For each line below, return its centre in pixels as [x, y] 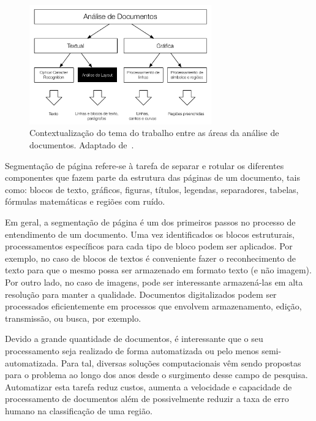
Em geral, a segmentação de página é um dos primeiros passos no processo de [150, 222]
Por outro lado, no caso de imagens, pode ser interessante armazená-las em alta [154, 282]
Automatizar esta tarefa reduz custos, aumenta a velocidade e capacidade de [149, 386]
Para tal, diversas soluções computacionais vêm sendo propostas [181, 362]
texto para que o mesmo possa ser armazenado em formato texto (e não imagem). [158, 270]
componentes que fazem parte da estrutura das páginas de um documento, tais [152, 177]
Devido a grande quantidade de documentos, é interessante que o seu [134, 339]
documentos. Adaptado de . [82, 145]
